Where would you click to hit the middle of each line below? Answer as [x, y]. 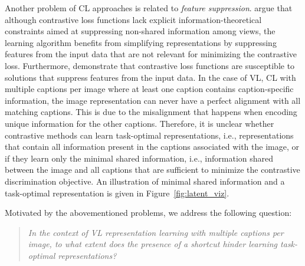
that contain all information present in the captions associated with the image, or [152, 147]
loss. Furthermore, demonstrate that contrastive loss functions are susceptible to [150, 65]
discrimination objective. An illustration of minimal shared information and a [145, 181]
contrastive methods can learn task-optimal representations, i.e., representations [149, 135]
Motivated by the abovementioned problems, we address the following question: [148, 213]
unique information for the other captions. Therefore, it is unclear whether [140, 123]
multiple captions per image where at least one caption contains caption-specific [149, 89]
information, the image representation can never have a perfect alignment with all [153, 100]
